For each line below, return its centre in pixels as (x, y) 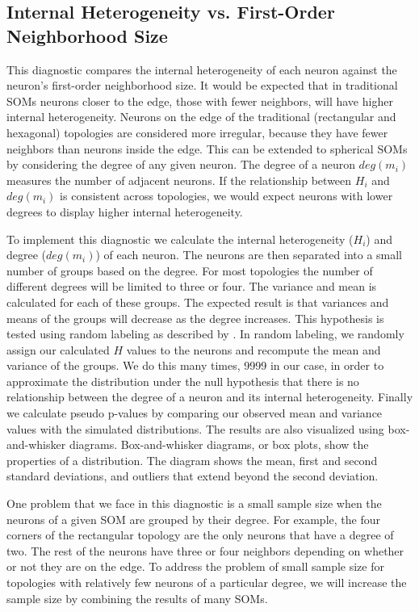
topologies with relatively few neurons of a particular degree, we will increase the (207, 582)
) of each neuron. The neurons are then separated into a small (249, 255)
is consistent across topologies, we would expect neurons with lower (226, 196)
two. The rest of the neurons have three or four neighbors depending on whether (205, 550)
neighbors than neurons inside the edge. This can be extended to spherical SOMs (207, 148)
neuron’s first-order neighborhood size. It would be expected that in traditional (202, 85)
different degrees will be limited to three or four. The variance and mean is (192, 286)
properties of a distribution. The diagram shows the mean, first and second (192, 460)
